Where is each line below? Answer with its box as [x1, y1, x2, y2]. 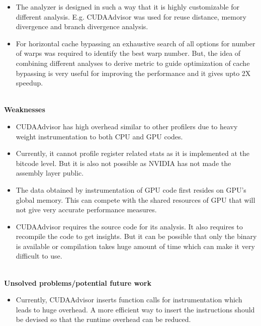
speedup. [16, 77, 43, 88]
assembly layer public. [16, 168, 84, 178]
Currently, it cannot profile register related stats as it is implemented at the [16, 148, 249, 158]
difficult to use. [16, 251, 62, 261]
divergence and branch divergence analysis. [16, 21, 148, 32]
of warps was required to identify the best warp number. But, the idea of [16, 48, 241, 58]
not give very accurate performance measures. [16, 204, 157, 215]
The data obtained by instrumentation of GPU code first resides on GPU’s [16, 184, 246, 195]
